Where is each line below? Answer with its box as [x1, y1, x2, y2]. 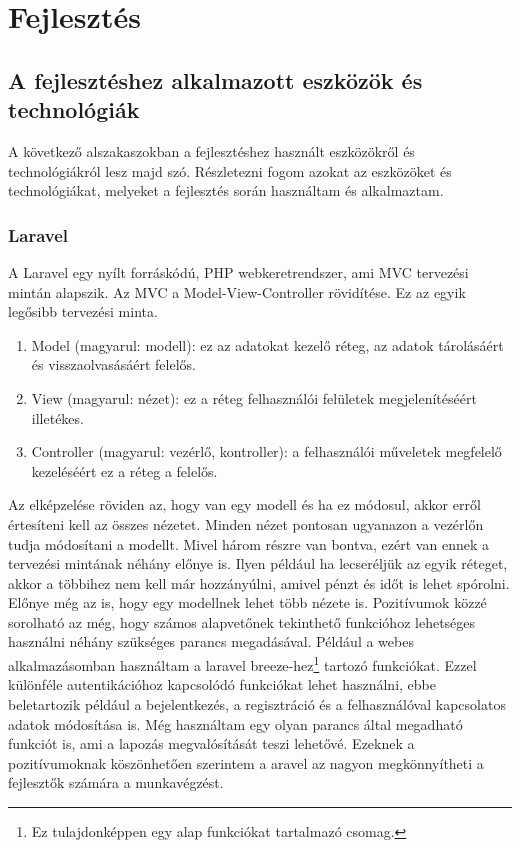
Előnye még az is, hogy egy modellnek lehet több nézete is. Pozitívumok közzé [8, 592, 487, 613]
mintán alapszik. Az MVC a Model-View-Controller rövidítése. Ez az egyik [8, 281, 466, 302]
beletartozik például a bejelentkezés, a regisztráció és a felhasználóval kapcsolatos [8, 693, 506, 714]
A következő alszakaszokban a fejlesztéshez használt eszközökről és [8, 140, 415, 161]
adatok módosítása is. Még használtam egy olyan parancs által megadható [8, 713, 463, 734]
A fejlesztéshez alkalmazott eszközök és [8, 64, 423, 95]
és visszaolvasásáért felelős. [31, 354, 196, 375]
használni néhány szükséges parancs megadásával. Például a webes [8, 631, 414, 652]
